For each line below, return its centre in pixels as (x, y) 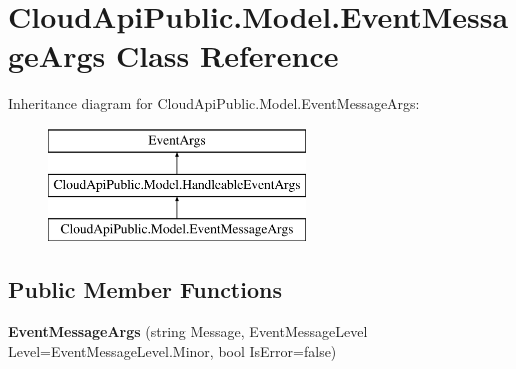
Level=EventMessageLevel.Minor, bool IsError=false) (172, 350)
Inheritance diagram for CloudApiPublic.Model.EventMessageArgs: (214, 103)
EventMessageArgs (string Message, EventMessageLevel (188, 331)
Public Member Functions (145, 289)
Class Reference (227, 55)
